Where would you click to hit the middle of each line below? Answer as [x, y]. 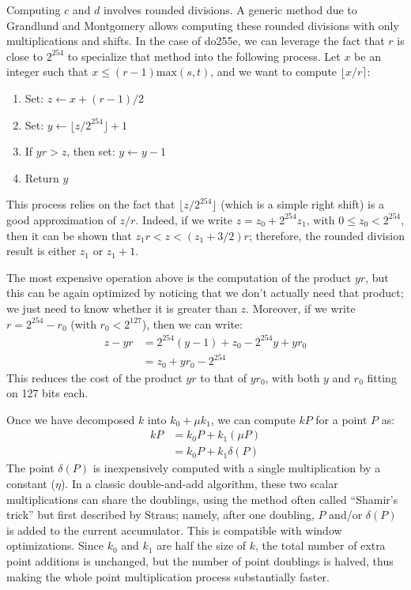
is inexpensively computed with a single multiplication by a [237, 468]
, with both [292, 377]
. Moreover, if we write [301, 308]
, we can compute [253, 419]
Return [42, 177]
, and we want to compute [274, 71]
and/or [346, 515]
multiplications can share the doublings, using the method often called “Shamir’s [202, 499]
